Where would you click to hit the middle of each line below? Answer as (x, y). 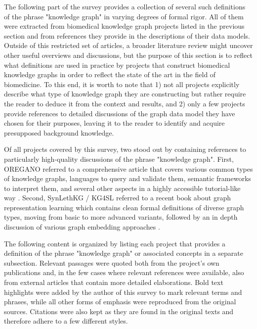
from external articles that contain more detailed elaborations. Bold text (114, 282)
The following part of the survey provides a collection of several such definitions (125, 6)
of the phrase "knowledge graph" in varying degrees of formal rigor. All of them (124, 16)
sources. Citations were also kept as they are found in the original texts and (119, 311)
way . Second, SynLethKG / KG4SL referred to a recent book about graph (117, 198)
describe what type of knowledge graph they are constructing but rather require (125, 94)
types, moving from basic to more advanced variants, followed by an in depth (121, 217)
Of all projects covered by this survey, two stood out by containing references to (125, 149)
